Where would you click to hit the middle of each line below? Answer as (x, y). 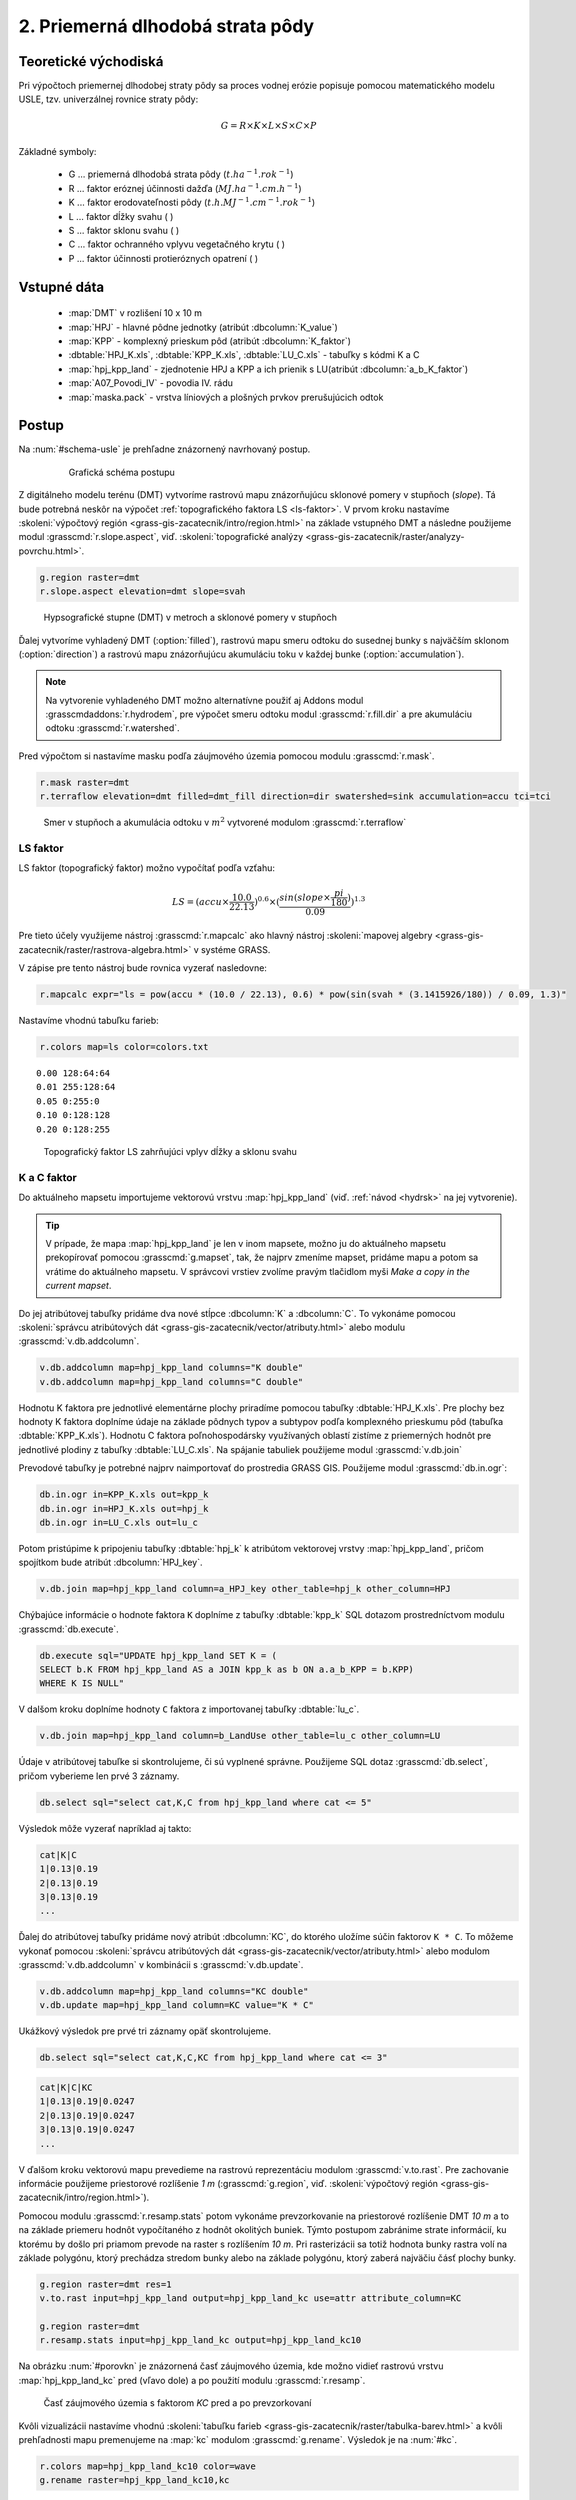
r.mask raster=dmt (84, 782)
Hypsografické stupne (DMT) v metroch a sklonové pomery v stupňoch (190, 617)
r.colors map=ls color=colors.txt (124, 1047)
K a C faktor (47, 1177)
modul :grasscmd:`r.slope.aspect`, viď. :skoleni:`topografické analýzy (161, 537)
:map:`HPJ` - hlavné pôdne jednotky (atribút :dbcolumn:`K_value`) (203, 327)
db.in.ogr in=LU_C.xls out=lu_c (119, 1522)
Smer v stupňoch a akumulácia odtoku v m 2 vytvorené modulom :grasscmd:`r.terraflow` (225, 822)
